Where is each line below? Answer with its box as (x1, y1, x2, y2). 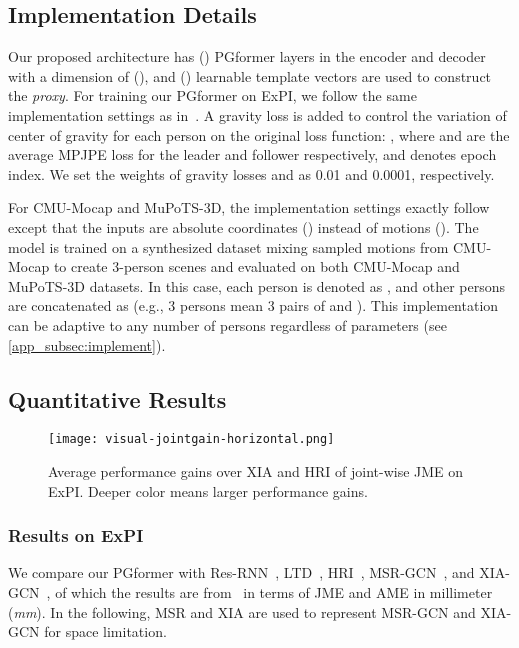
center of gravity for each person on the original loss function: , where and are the (8, 124, 510, 145)
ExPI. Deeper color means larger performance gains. (48, 480, 368, 501)
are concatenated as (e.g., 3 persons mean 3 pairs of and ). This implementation (8, 295, 499, 316)
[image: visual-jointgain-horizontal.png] (48, 432, 335, 447)
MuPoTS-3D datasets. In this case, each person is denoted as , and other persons (8, 275, 505, 296)
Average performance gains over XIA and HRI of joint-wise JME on (48, 460, 464, 481)
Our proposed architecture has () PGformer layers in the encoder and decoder (8, 46, 486, 67)
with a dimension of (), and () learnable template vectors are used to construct (8, 65, 492, 86)
